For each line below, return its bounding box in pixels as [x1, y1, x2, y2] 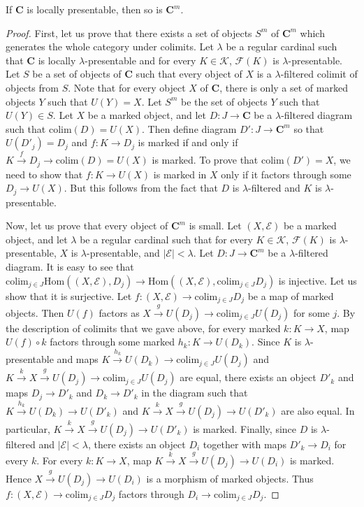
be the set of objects [180, 94, 268, 108]
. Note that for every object [68, 80, 186, 94]
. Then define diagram [141, 121, 237, 136]
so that [293, 121, 324, 136]
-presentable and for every [85, 52, 196, 67]
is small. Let [189, 218, 242, 233]
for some [293, 305, 330, 320]
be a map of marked [247, 288, 334, 303]
